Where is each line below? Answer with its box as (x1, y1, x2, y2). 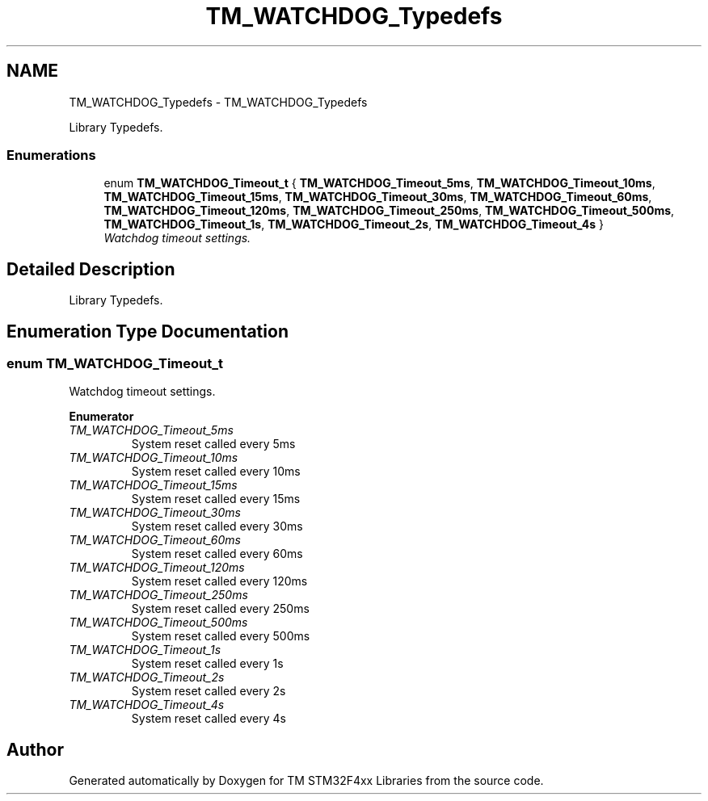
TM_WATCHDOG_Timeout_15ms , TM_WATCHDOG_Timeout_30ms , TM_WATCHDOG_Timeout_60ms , (103, 190, 652, 204)
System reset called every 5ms (131, 437, 296, 451)
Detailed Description (6, 258, 175, 279)
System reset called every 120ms (131, 574, 308, 589)
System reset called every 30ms (131, 519, 303, 534)
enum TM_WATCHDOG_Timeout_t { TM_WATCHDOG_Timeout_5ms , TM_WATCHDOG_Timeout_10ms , (103, 176, 655, 191)
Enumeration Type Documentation (6, 321, 289, 342)
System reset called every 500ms (131, 629, 310, 644)
